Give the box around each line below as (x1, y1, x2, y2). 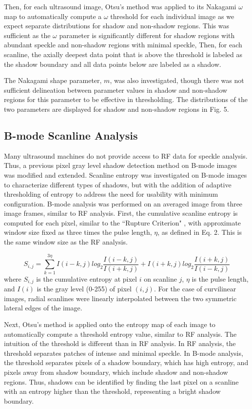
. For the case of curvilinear (154, 284, 236, 294)
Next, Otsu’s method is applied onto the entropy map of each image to (4, 319, 215, 329)
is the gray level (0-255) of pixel (37, 284, 132, 294)
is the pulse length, (192, 273, 249, 284)
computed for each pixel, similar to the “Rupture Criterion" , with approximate (4, 217, 241, 227)
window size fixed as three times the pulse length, (4, 227, 152, 237)
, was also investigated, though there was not (110, 75, 244, 85)
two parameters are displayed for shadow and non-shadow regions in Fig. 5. (4, 103, 229, 114)
